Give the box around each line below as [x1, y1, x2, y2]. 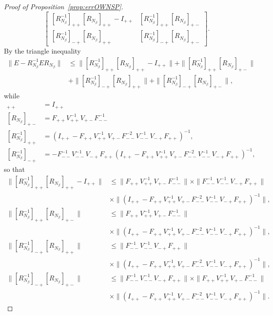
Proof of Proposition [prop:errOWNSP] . [4, 1, 123, 11]
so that [4, 164, 25, 174]
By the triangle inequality [4, 46, 81, 56]
